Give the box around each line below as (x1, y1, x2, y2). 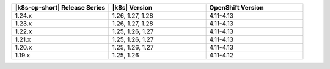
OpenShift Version (209, 4, 264, 11)
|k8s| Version (112, 4, 153, 11)
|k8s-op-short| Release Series (15, 4, 106, 11)
